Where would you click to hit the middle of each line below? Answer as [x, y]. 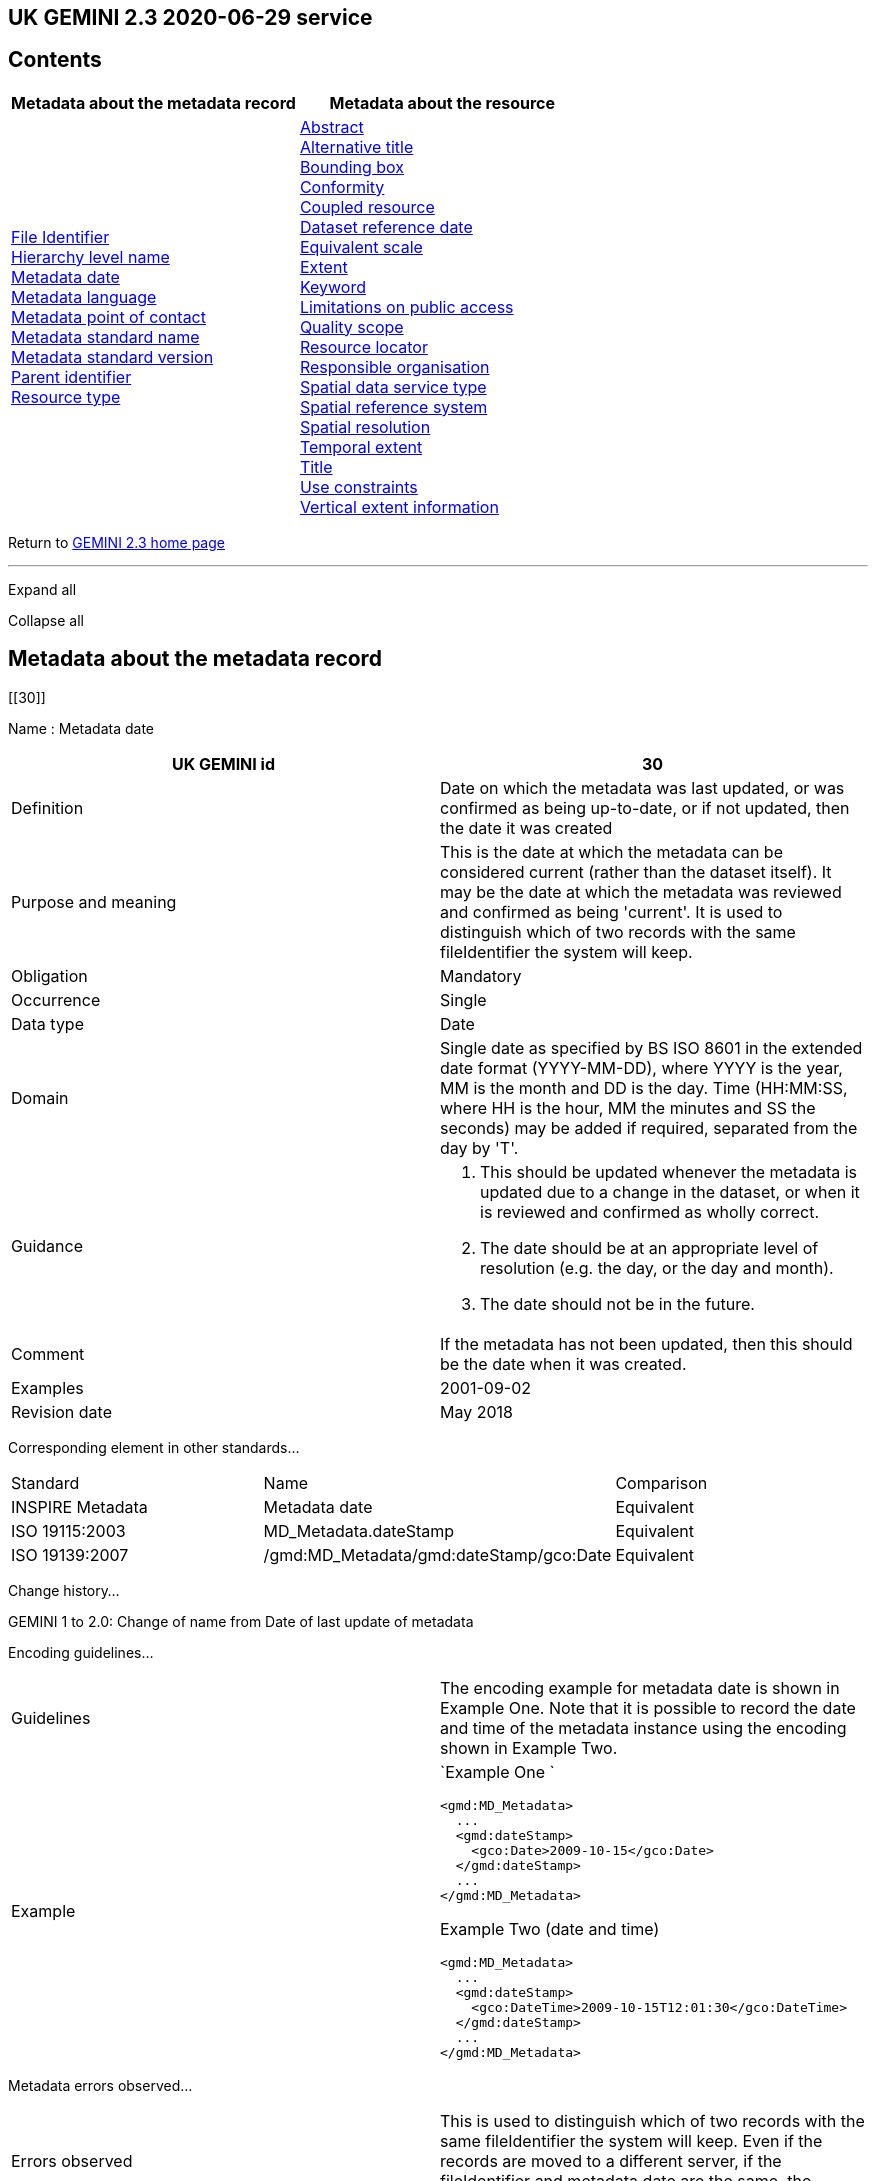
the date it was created [526, 827]
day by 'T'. [479, 1147]
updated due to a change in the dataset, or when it [670, 1191]
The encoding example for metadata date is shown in [640, 1687]
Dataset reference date [386, 226]
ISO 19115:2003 [68, 1530]
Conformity [342, 186]
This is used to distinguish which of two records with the [652, 2120]
